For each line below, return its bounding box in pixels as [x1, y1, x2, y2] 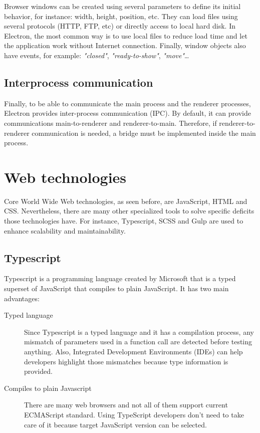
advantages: [4, 293, 40, 303]
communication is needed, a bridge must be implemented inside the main [32, 127, 256, 138]
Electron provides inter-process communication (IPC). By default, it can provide [4, 108, 251, 118]
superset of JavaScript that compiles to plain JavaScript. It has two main [4, 283, 229, 294]
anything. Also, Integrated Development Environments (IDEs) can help [24, 346, 243, 356]
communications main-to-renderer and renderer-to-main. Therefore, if [4, 117, 217, 128]
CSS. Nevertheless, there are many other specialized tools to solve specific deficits [4, 205, 254, 216]
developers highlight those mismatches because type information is [24, 356, 228, 366]
